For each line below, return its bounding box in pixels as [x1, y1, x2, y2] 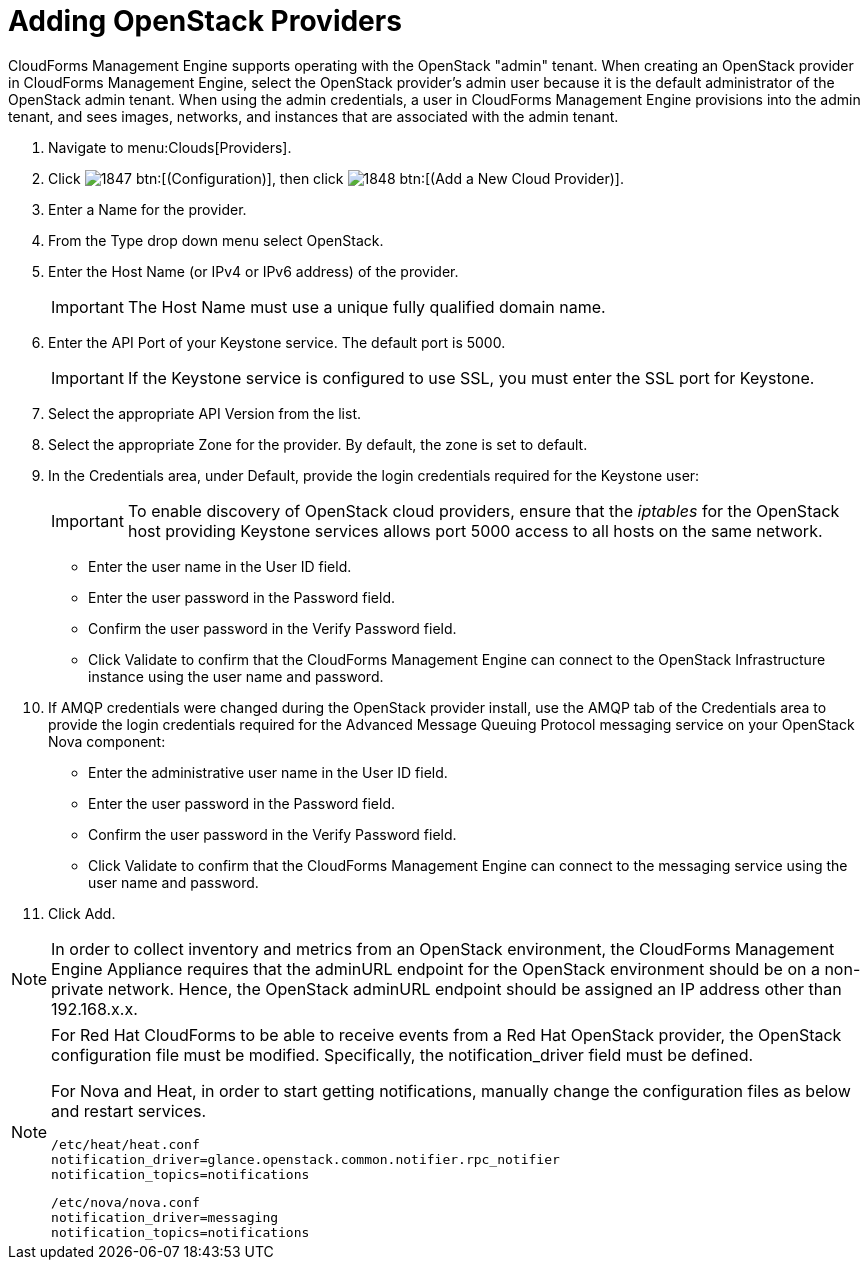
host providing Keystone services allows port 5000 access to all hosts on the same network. [127, 520, 823, 541]
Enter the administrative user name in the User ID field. [88, 763, 448, 781]
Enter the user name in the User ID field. [88, 557, 352, 575]
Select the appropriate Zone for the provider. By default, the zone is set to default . [48, 435, 588, 453]
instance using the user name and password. [88, 667, 384, 685]
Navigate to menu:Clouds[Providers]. [48, 138, 292, 156]
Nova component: [48, 732, 166, 750]
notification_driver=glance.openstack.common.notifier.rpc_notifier [51, 1151, 560, 1167]
